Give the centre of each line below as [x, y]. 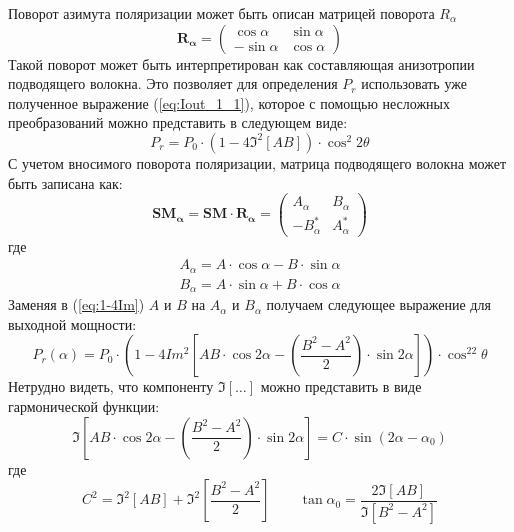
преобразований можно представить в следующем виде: [178, 122]
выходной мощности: [72, 323]
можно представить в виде [341, 386]
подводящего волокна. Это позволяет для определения [173, 83]
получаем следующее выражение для [378, 304]
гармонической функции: [84, 406]
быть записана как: [65, 182]
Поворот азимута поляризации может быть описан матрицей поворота [221, 13]
